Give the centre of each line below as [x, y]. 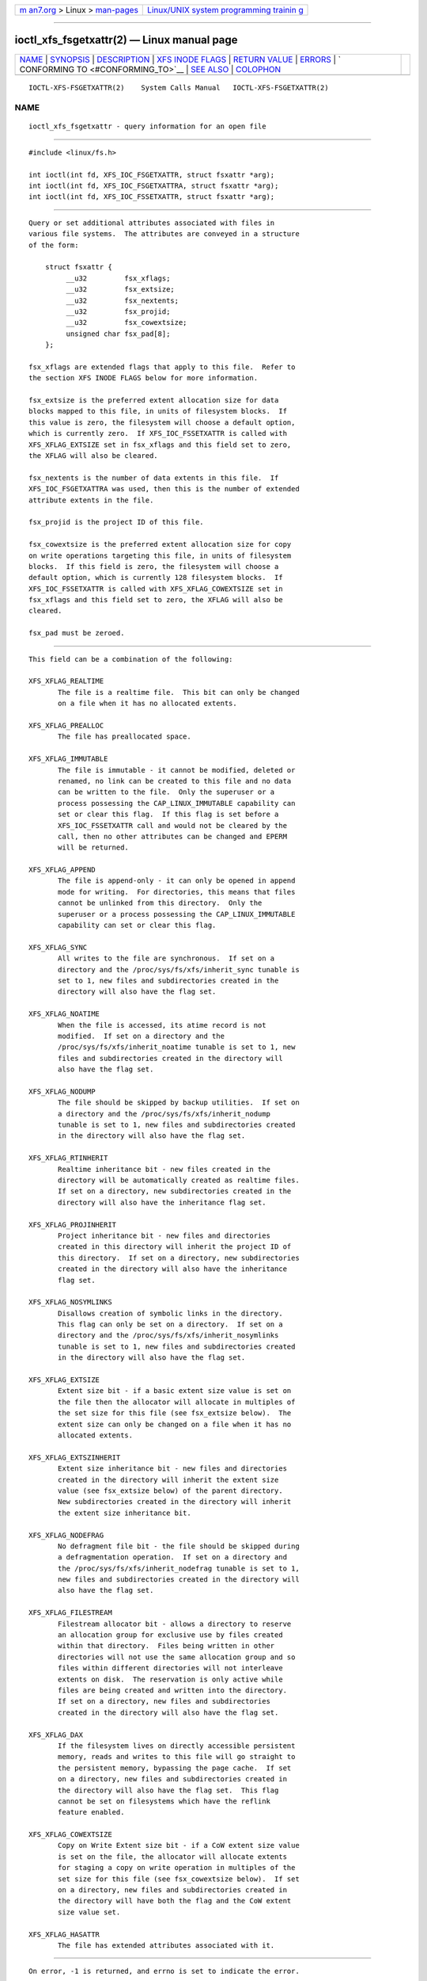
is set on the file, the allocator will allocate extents [173, 1857]
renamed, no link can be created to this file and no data [175, 781]
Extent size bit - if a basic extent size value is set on [175, 1391]
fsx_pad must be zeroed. [77, 633]
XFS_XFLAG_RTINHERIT [68, 1158]
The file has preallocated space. [125, 737]
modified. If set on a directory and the [142, 1036]
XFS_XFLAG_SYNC [58, 947]
